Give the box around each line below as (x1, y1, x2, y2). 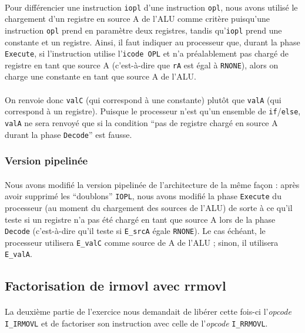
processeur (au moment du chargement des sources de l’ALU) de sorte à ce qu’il (5, 201, 293, 213)
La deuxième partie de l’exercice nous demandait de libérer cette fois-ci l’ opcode (5, 305, 291, 318)
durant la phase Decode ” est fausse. (5, 128, 132, 140)
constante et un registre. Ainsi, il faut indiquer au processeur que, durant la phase (5, 35, 300, 48)
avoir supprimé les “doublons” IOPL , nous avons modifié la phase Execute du (5, 190, 281, 202)
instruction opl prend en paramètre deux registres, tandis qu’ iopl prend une (5, 24, 282, 36)
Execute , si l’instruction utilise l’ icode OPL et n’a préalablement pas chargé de (5, 47, 289, 60)
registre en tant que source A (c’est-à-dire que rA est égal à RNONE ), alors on (5, 58, 279, 71)
